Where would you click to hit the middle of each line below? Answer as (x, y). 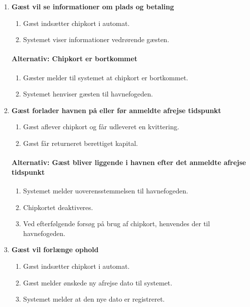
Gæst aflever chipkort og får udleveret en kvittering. (101, 127)
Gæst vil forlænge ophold (55, 249)
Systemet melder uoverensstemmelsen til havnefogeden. (106, 190)
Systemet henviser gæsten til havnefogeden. (88, 94)
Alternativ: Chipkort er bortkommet (74, 59)
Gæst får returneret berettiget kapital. (81, 143)
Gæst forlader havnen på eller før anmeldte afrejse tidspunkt (116, 110)
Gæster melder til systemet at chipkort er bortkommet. (106, 77)
